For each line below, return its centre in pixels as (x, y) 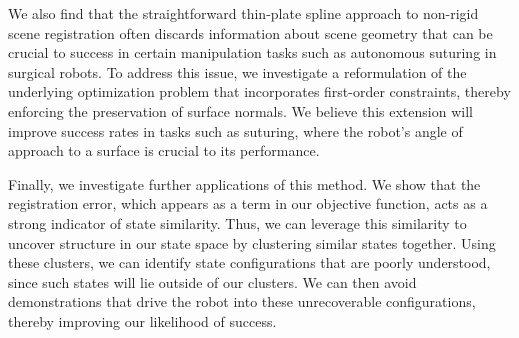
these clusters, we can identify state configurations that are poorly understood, (249, 262)
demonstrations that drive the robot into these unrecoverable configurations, (242, 301)
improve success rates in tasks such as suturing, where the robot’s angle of (235, 130)
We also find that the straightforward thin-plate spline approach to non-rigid (243, 13)
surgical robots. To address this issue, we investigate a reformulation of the (237, 71)
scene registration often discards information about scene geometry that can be (250, 32)
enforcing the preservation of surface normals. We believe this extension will (240, 110)
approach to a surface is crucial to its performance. (164, 150)
